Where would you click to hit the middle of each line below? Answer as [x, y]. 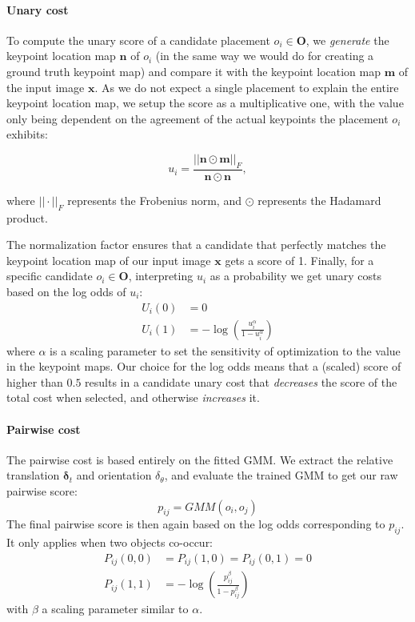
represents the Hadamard [319, 200]
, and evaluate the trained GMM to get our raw [281, 475]
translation [33, 475]
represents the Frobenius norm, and [154, 200]
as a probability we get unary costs [295, 276]
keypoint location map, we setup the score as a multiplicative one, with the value [205, 103]
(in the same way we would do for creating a [265, 56]
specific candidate [50, 276]
